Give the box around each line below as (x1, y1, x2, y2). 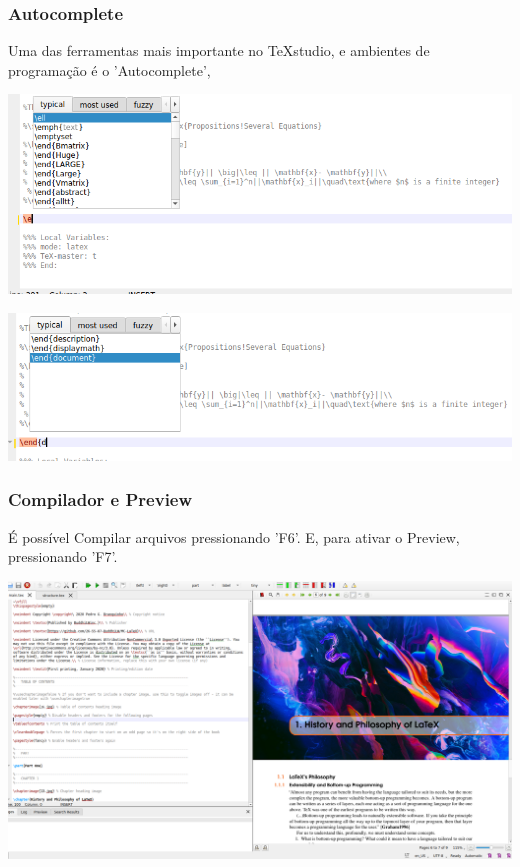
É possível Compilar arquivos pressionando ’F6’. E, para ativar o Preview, (8, 526, 460, 547)
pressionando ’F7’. (8, 546, 118, 567)
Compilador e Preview (8, 487, 193, 512)
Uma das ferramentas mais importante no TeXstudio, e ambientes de (8, 40, 430, 61)
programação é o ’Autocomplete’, (8, 59, 211, 80)
